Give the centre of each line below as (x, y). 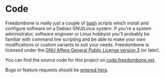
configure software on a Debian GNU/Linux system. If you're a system (78, 28)
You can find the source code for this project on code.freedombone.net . (80, 60)
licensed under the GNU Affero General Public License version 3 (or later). (83, 50)
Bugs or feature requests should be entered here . (57, 70)
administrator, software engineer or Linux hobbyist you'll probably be (77, 34)
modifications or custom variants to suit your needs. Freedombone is (77, 44)
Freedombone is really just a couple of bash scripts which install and (77, 23)
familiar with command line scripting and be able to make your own (75, 39)
